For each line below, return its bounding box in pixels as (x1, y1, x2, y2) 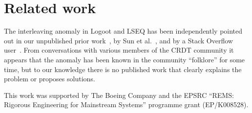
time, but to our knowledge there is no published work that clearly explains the (4, 64, 242, 74)
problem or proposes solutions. (4, 74, 95, 84)
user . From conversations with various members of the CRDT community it (4, 45, 234, 55)
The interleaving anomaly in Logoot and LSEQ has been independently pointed (4, 26, 243, 36)
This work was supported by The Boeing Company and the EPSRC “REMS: (4, 90, 234, 100)
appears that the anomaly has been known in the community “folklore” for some (4, 54, 245, 64)
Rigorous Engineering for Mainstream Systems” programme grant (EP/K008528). (4, 99, 249, 110)
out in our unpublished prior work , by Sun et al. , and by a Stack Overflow (4, 35, 233, 45)
